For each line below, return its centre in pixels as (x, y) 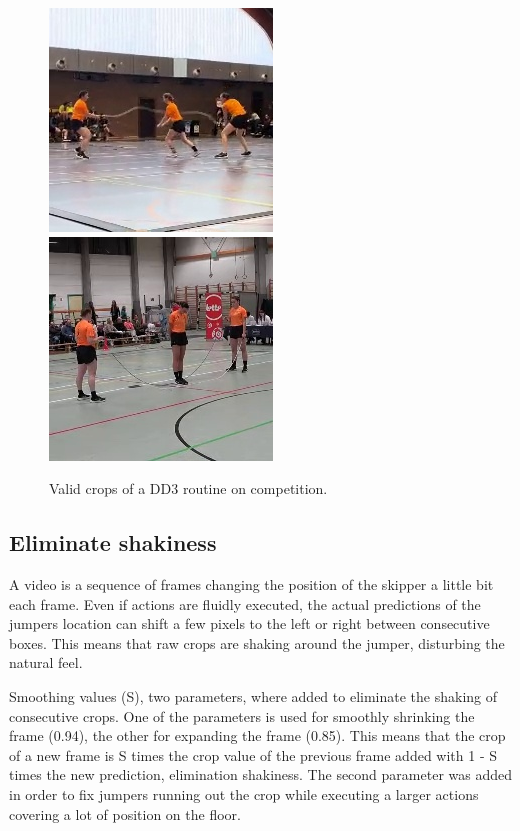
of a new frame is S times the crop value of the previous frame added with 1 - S (253, 754)
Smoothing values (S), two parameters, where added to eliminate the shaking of (253, 695)
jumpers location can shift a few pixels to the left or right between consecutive (249, 623)
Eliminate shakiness (113, 542)
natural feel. (46, 662)
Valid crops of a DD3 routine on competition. (188, 488)
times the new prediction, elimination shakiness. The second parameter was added (260, 774)
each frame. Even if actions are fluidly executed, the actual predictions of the (245, 603)
